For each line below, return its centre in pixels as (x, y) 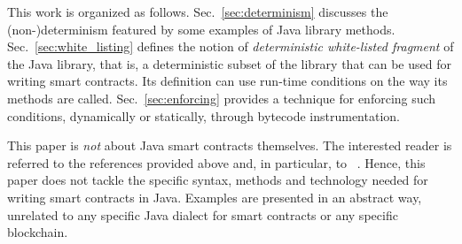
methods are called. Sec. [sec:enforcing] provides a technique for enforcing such (222, 98)
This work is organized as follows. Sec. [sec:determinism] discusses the (198, 11)
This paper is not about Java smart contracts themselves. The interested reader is (230, 145)
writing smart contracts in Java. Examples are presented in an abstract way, (215, 197)
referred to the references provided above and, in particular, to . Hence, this (216, 162)
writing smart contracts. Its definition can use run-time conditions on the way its (227, 81)
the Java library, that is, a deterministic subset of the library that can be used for (229, 63)
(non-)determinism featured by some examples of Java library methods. (201, 29)
